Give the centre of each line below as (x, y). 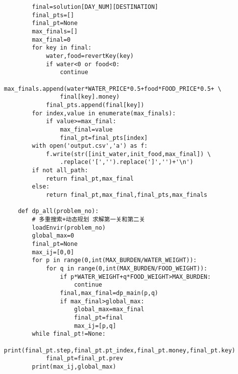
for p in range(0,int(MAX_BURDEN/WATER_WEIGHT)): (114, 260)
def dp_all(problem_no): (58, 211)
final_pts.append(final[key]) (95, 105)
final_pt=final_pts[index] (104, 138)
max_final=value (86, 129)
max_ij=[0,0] (53, 252)
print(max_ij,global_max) (74, 366)
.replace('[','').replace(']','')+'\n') (127, 162)
